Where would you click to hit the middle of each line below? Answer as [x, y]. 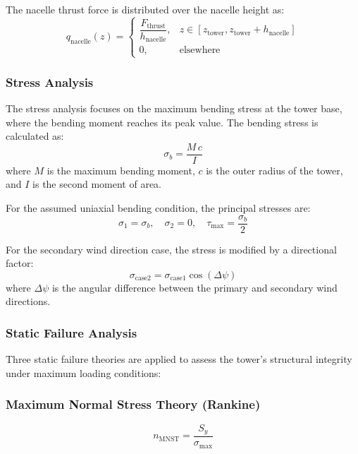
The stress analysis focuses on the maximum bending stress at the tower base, [174, 108]
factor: [20, 263]
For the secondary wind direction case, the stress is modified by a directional [171, 249]
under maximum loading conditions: [84, 372]
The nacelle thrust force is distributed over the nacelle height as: [145, 9]
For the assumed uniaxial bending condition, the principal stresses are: [158, 207]
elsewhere [200, 50]
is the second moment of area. [97, 184]
